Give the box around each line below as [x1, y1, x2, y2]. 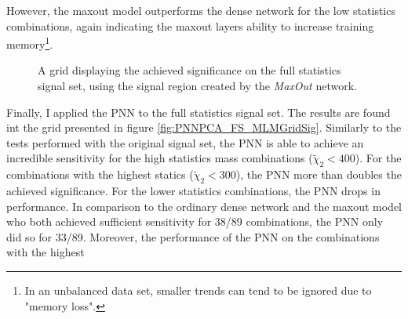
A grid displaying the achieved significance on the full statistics [38, 62, 341, 78]
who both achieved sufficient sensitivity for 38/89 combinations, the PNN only [6, 213, 384, 230]
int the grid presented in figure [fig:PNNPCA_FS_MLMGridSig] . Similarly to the [6, 119, 402, 136]
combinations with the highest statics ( [6, 166, 194, 183]
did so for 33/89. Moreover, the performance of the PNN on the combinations [6, 228, 380, 245]
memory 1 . [6, 34, 53, 52]
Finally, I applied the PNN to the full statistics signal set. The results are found [6, 103, 391, 120]
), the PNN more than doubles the [235, 166, 402, 183]
